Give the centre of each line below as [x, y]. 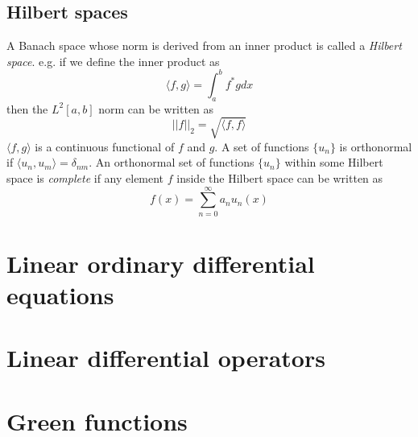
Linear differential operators [166, 358]
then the [27, 108]
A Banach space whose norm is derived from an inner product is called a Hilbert [204, 45]
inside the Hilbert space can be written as [280, 178]
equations [60, 295]
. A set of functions [262, 146]
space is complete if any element [85, 178]
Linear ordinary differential [161, 263]
